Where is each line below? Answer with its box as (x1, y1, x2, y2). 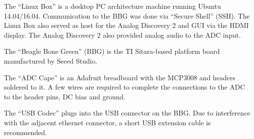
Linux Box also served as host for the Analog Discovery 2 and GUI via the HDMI (4, 20, 249, 30)
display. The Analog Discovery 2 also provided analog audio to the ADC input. (4, 29, 241, 40)
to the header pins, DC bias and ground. (4, 91, 126, 101)
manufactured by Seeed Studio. (4, 55, 97, 66)
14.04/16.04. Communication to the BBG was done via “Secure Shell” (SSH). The (4, 10, 250, 21)
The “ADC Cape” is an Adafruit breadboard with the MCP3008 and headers (4, 72, 235, 82)
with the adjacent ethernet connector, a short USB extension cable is (4, 117, 211, 127)
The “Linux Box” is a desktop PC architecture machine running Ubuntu (4, 1, 221, 11)
